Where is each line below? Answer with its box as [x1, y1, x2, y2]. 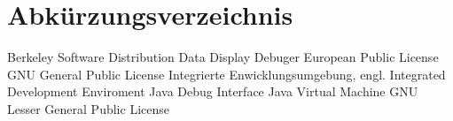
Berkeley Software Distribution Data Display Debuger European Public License [7, 48, 439, 66]
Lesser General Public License [7, 99, 169, 117]
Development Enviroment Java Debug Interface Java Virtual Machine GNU [7, 82, 418, 101]
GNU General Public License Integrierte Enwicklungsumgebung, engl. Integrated [7, 64, 446, 83]
